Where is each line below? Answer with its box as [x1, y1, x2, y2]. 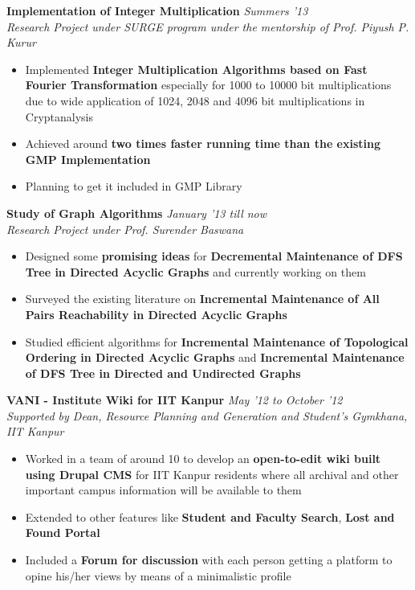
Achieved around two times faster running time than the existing [25, 135, 381, 152]
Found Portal [25, 524, 100, 541]
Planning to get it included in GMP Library [25, 178, 242, 195]
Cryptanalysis [25, 108, 94, 125]
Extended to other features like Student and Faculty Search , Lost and [25, 508, 395, 525]
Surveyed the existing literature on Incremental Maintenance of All [25, 290, 380, 307]
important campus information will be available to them [25, 481, 302, 498]
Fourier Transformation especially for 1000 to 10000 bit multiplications [25, 76, 392, 93]
